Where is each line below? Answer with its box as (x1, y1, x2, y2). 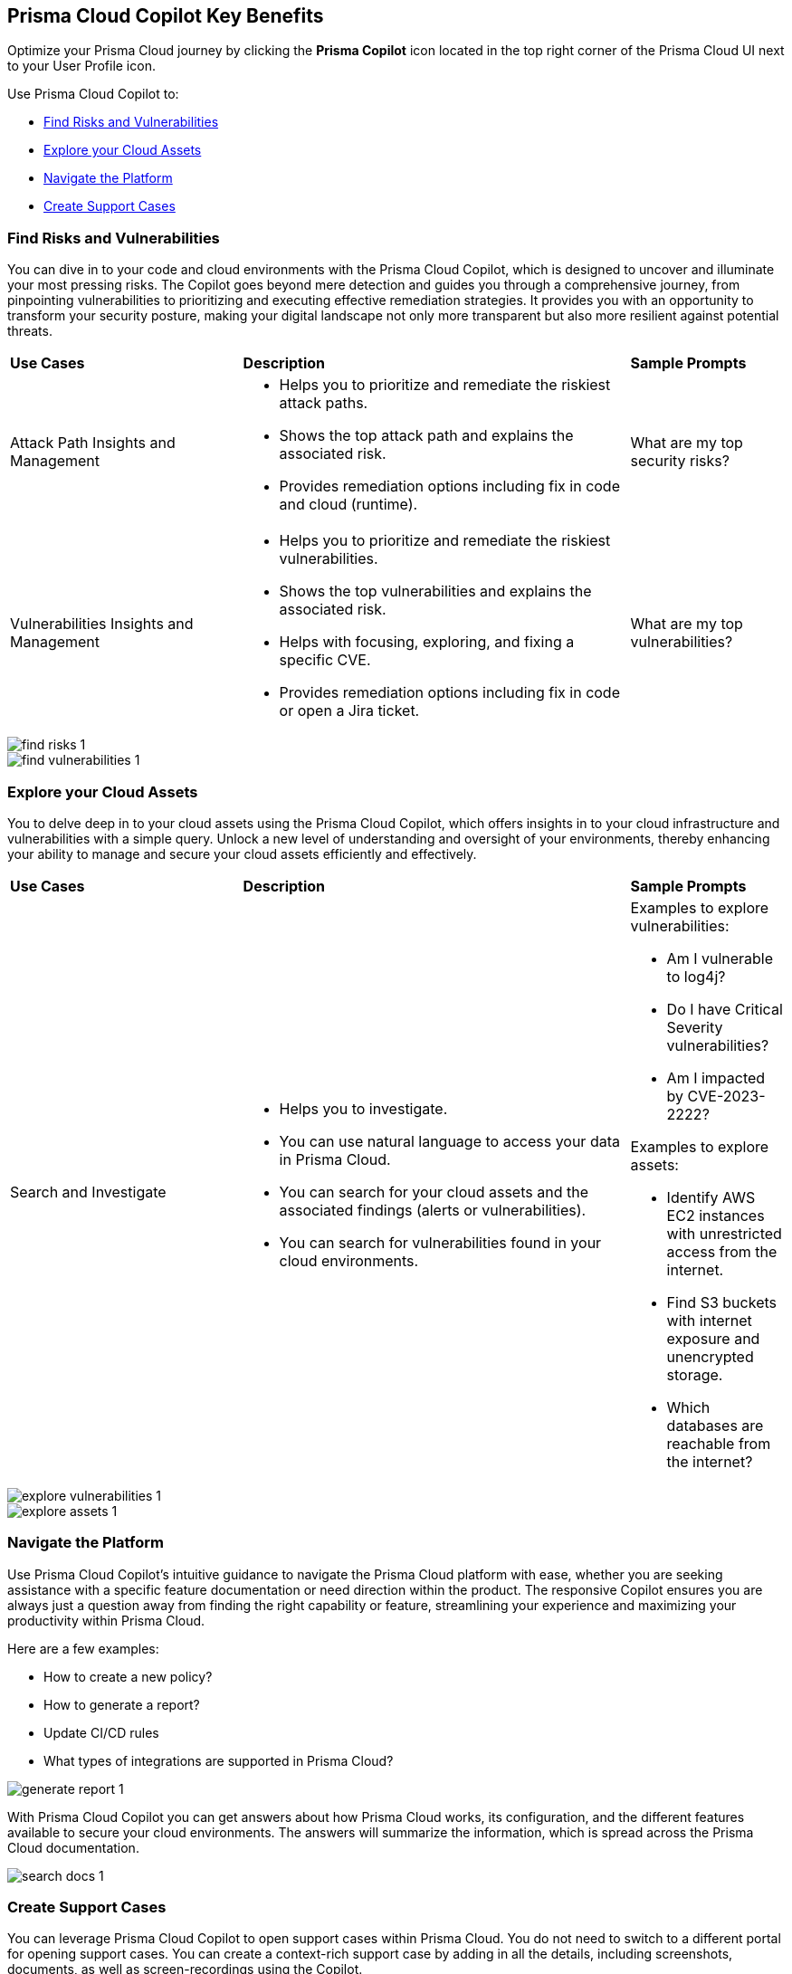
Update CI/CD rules (43, 1724, 159, 1740)
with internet (666, 1311, 752, 1330)
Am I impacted (666, 1068, 766, 1087)
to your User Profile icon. (7, 58, 156, 74)
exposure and (666, 1329, 760, 1348)
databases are (666, 1416, 764, 1435)
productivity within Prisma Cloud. (7, 1612, 205, 1628)
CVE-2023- (687, 1086, 766, 1105)
